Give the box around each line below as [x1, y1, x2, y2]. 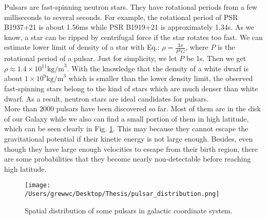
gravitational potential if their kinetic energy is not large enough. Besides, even [4, 133, 253, 144]
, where [185, 42, 208, 52]
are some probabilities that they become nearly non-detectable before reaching [4, 153, 251, 164]
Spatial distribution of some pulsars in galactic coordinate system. [25, 205, 233, 215]
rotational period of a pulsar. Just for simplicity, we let [4, 53, 177, 64]
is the [217, 42, 235, 52]
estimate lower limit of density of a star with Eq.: [4, 42, 160, 52]
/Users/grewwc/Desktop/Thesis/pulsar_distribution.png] [25, 190, 220, 198]
